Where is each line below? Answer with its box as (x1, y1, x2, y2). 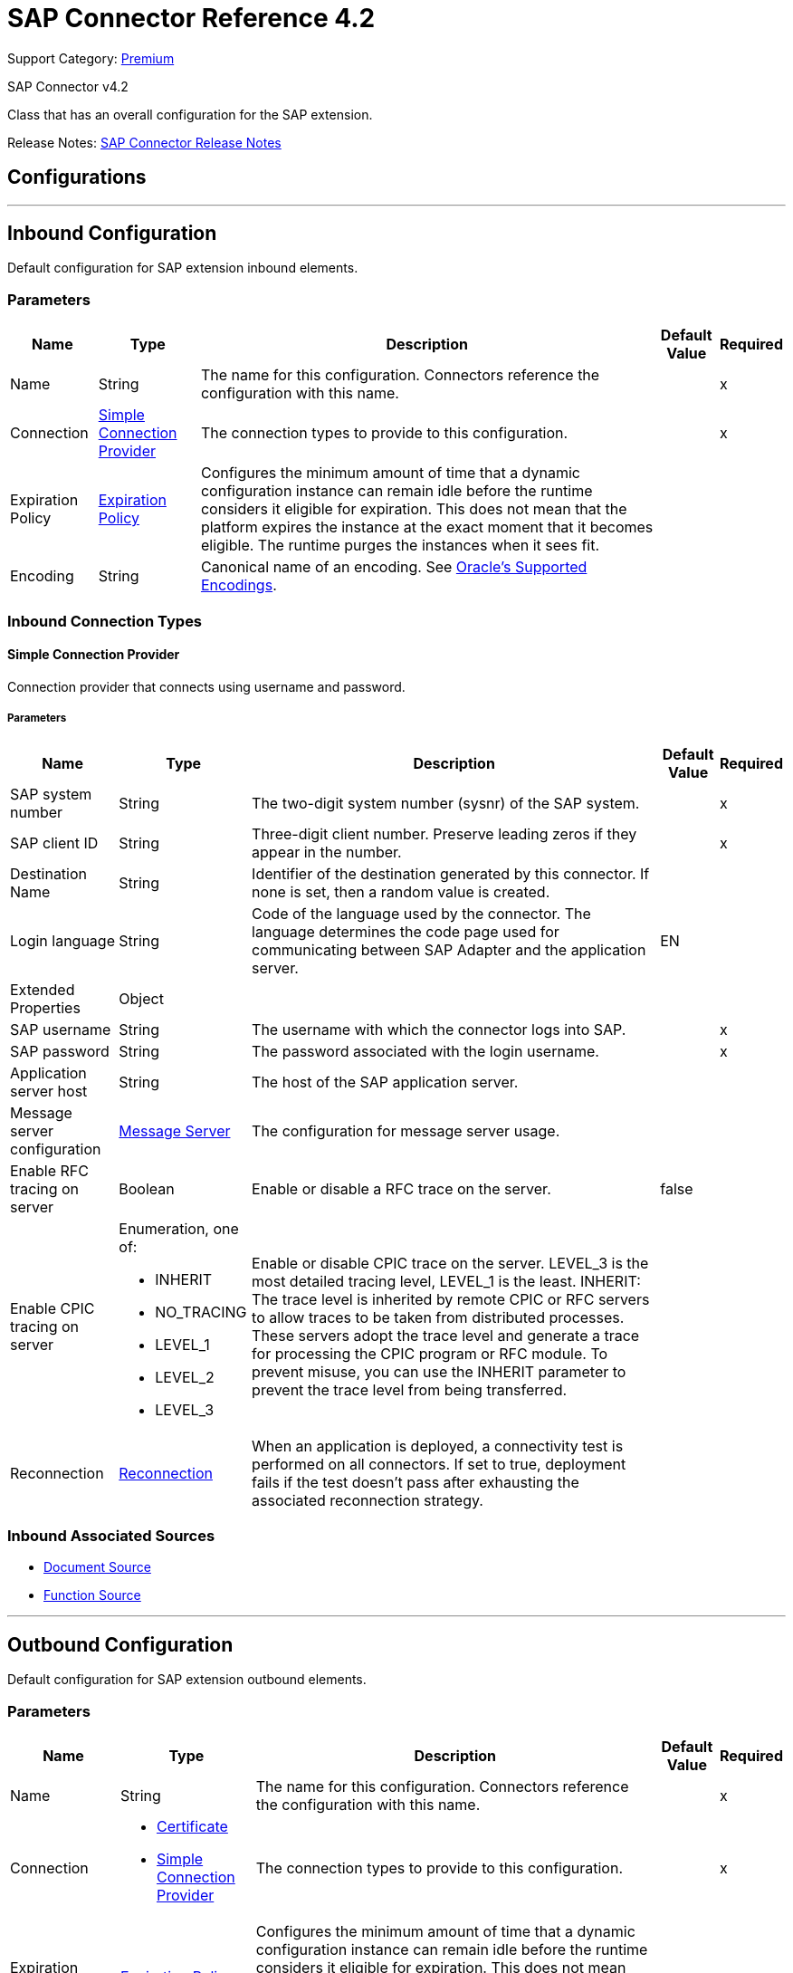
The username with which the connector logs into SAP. (252, 1020, 626, 1039)
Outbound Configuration (7, 1633, 234, 1656)
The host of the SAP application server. (252, 1072, 519, 1091)
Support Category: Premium (7, 50, 175, 66)
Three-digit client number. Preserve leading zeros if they (252, 824, 637, 843)
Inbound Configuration (7, 222, 217, 245)
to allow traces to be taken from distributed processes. (252, 1307, 625, 1327)
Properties (10, 998, 81, 1017)
